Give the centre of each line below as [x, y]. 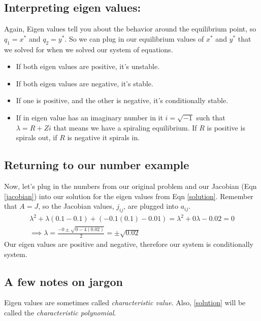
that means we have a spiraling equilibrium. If [125, 127]
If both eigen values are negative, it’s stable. [85, 83]
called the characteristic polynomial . [60, 313]
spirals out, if [37, 137]
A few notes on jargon [63, 281]
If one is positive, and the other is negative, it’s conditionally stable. [122, 100]
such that [211, 117]
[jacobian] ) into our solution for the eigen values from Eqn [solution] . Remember [129, 196]
